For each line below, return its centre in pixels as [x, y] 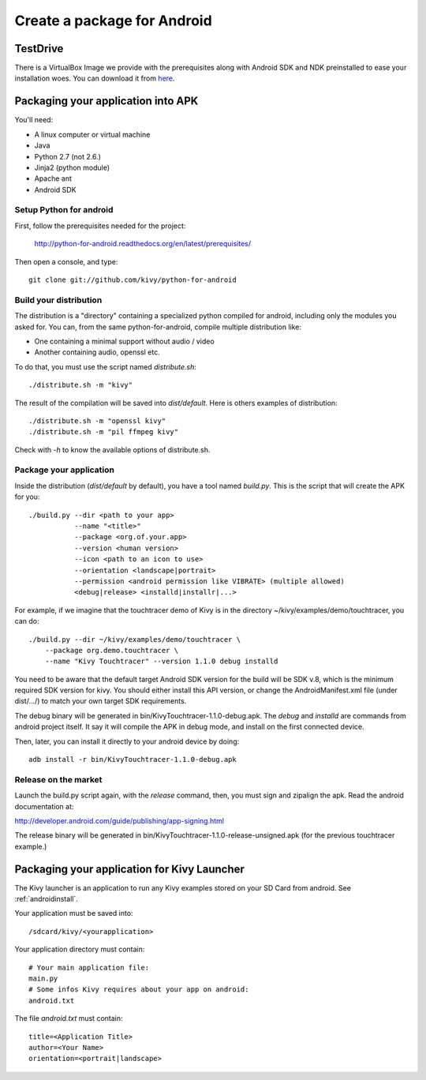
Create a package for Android [113, 21]
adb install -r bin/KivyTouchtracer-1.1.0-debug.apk [133, 759]
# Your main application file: [89, 967]
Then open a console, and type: [66, 261]
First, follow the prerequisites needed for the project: [100, 226]
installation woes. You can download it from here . [95, 78]
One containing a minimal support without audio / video [124, 341]
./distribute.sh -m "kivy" [81, 385]
